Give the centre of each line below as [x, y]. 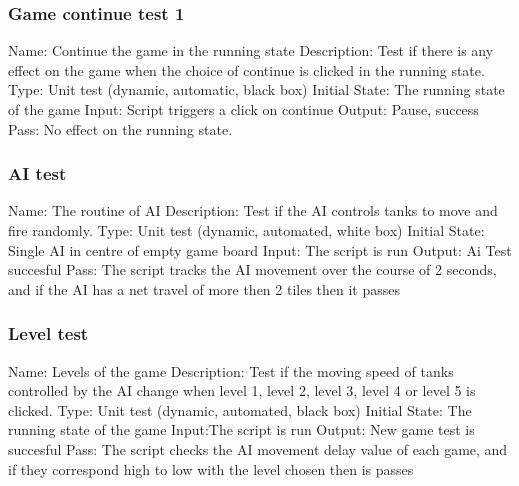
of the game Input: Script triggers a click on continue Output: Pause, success [243, 109]
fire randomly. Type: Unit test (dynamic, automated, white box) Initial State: [246, 230]
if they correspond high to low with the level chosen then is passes [211, 468]
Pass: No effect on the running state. [120, 128]
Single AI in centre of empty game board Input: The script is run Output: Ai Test [260, 249]
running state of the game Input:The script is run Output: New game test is [241, 429]
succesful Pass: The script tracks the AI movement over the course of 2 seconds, [252, 269]
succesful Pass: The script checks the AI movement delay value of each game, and [258, 448]
